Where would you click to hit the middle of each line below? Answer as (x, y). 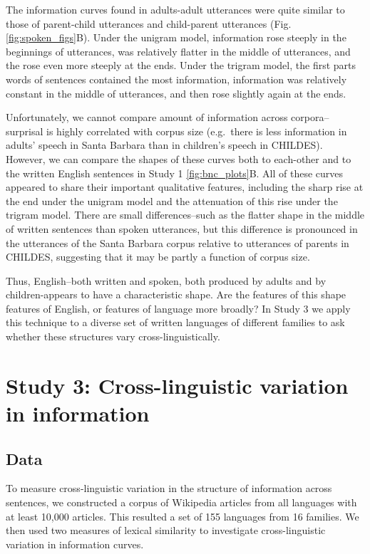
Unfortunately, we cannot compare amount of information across (147, 117)
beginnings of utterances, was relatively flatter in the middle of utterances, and (178, 51)
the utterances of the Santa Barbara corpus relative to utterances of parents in (178, 242)
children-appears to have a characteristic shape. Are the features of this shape (176, 294)
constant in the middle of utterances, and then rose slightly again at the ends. (176, 93)
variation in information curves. (75, 544)
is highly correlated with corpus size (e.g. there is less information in (197, 131)
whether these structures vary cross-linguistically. (113, 336)
